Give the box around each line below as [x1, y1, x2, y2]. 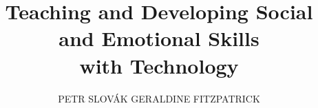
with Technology [79, 51, 239, 79]
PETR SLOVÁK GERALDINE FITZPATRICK [58, 91, 260, 105]
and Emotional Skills [59, 24, 259, 52]
